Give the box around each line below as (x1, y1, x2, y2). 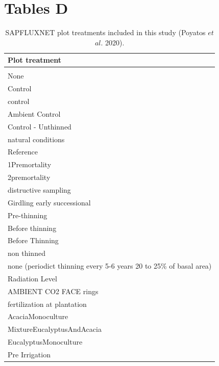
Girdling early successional (8, 197, 91, 207)
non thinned (8, 248, 45, 258)
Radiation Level (8, 273, 57, 283)
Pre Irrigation (8, 349, 51, 359)
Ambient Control (8, 108, 61, 119)
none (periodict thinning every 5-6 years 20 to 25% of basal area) (8, 260, 212, 271)
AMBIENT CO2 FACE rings (8, 285, 99, 296)
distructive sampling (8, 185, 71, 195)
